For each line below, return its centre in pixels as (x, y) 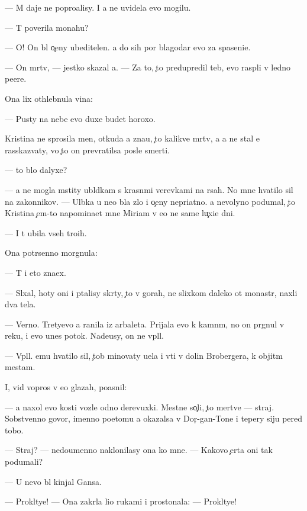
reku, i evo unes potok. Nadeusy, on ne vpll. (84, 335)
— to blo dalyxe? (36, 170)
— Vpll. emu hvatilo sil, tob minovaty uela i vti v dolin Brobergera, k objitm (144, 355)
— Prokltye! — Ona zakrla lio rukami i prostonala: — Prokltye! (121, 501)
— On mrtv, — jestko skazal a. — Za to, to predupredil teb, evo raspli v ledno (148, 67)
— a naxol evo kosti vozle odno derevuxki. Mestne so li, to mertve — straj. (140, 406)
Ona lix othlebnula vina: (49, 98)
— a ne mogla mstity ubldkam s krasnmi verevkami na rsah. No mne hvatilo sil (149, 189)
